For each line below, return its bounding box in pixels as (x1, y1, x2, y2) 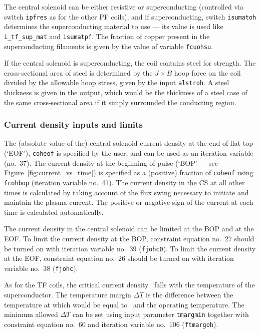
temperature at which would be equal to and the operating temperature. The (4, 299, 244, 309)
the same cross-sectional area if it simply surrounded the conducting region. (4, 97, 236, 107)
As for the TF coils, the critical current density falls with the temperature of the (4, 279, 255, 290)
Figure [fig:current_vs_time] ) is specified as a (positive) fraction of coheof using (4, 167, 253, 178)
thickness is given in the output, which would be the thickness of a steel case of (4, 87, 247, 97)
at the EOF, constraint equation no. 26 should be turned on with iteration (4, 253, 234, 263)
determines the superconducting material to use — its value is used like (4, 21, 223, 32)
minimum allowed (4, 309, 58, 319)
